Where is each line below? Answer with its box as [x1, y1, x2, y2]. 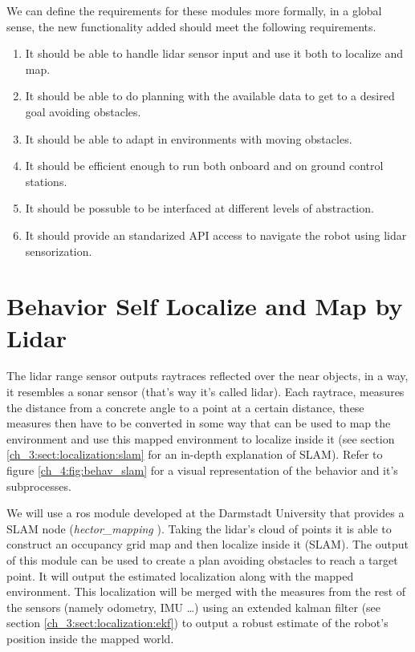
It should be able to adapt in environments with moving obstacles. [25, 130, 352, 147]
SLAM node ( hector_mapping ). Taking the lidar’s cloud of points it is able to [6, 520, 392, 537]
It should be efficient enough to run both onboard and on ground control [25, 157, 384, 174]
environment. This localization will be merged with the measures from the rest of [6, 583, 406, 600]
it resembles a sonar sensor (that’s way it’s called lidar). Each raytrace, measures [6, 383, 405, 400]
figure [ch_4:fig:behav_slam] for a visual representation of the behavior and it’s [6, 462, 398, 478]
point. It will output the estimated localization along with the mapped [6, 567, 354, 584]
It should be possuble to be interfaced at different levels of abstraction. [25, 200, 374, 217]
